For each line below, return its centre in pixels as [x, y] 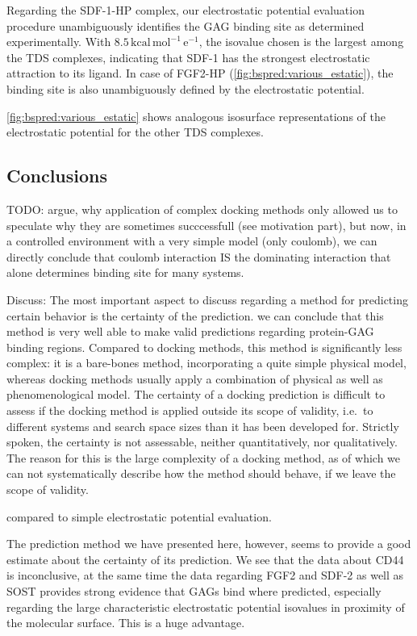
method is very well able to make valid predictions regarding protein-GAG [190, 331]
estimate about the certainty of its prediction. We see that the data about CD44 [205, 559]
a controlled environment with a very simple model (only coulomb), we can [192, 241]
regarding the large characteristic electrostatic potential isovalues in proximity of [206, 607]
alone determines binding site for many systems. [125, 272]
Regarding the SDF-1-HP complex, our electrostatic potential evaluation [186, 10]
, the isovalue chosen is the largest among [301, 42]
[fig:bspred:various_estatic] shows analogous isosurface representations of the [196, 116]
